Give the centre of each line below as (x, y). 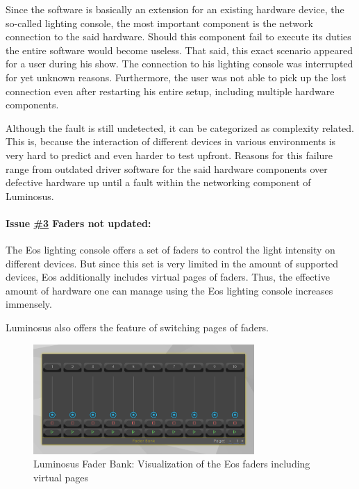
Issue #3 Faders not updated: (78, 223)
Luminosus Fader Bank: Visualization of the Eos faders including (172, 464)
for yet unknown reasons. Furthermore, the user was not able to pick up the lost (176, 77)
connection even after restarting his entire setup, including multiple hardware (170, 91)
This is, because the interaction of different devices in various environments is (171, 141)
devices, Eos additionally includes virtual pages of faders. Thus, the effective (168, 277)
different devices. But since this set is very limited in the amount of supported (172, 263)
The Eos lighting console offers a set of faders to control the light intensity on (170, 250)
